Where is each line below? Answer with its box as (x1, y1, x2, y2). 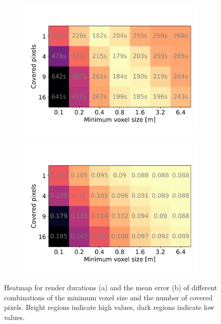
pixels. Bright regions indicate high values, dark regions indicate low (4, 302, 214, 312)
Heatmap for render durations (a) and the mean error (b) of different (4, 282, 217, 293)
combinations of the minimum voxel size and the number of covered (4, 292, 212, 302)
